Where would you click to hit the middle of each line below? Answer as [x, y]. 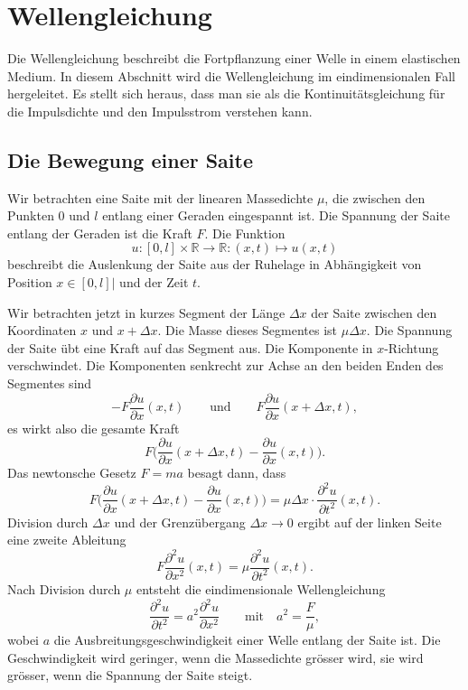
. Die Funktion [245, 233]
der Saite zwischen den [374, 312]
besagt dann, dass [237, 473]
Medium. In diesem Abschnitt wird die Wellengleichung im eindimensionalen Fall [231, 75]
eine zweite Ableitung [67, 540]
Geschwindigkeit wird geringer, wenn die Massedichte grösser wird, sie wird [215, 657]
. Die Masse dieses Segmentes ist [248, 330]
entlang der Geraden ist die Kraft [100, 233]
